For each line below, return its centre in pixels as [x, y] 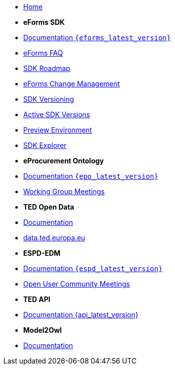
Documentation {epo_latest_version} [91, 176]
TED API [37, 299]
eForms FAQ [43, 53]
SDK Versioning [49, 99]
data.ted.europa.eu [54, 238]
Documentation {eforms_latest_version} [97, 37]
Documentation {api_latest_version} [81, 315]
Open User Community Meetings [77, 284]
